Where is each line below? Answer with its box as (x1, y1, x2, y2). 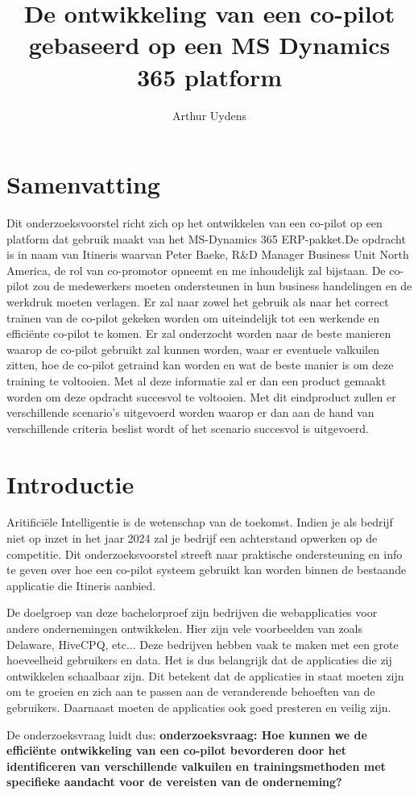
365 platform (136, 60, 283, 93)
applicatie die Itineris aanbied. (6, 576, 156, 593)
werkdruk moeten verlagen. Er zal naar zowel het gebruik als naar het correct (6, 293, 389, 310)
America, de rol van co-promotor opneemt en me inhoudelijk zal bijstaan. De (6, 261, 386, 278)
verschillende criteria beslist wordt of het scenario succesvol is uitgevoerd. (6, 419, 369, 436)
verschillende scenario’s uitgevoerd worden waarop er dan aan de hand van (6, 404, 375, 421)
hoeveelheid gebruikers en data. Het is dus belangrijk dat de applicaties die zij (6, 651, 392, 668)
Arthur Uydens (172, 106, 246, 123)
